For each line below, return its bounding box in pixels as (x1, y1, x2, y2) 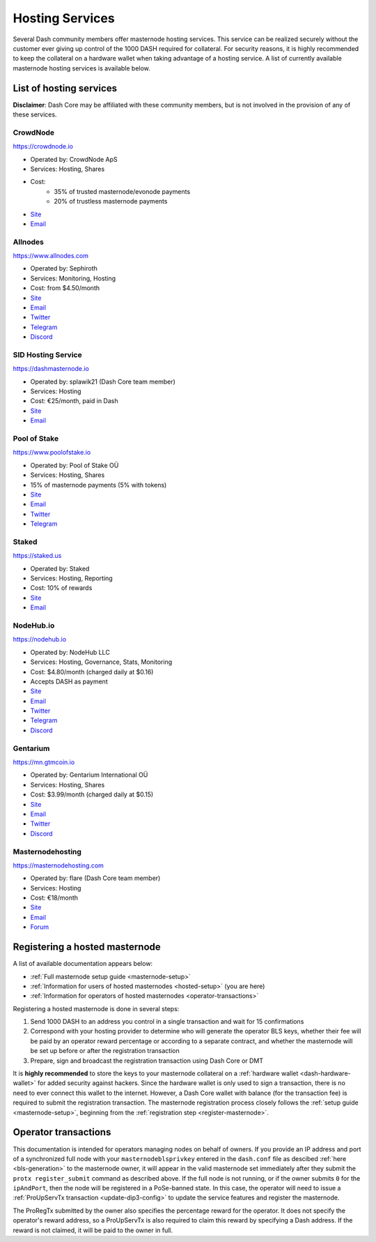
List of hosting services (13, 82, 118, 94)
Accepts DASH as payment (30, 677, 108, 686)
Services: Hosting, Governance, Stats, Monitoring (30, 658, 173, 666)
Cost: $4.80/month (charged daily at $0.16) (30, 667, 154, 676)
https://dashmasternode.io (13, 365, 90, 373)
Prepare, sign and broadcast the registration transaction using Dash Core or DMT (30, 1057, 264, 1065)
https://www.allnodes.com (13, 252, 89, 260)
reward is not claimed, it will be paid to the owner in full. (13, 1226, 173, 1234)
